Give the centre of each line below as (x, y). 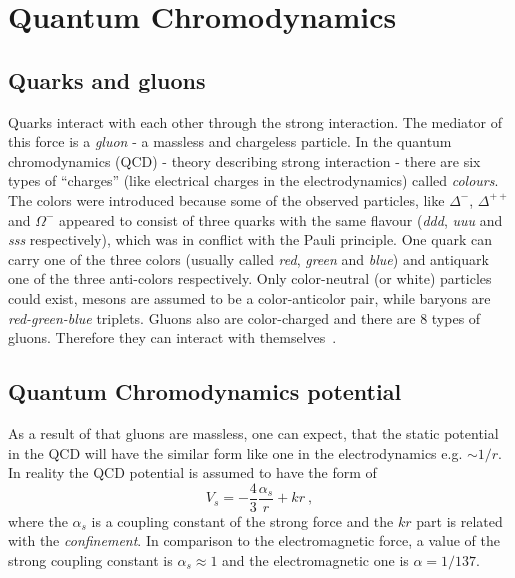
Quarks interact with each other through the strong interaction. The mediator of (255, 121)
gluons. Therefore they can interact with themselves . (172, 337)
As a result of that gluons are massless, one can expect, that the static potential (253, 432)
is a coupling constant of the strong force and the (242, 520)
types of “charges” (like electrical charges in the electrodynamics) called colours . (253, 180)
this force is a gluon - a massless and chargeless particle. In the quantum (230, 141)
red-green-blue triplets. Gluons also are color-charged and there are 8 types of (244, 317)
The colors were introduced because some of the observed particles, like (226, 199)
